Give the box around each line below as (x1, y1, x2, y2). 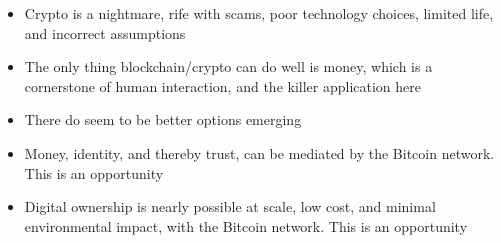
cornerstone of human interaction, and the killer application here (24, 75, 421, 96)
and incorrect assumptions (24, 22, 186, 43)
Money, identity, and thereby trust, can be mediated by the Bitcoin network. (24, 142, 495, 163)
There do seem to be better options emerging (24, 109, 302, 130)
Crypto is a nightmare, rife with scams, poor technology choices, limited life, (24, 3, 494, 23)
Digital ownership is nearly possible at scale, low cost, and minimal (24, 196, 436, 217)
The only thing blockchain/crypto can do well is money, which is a (24, 56, 433, 77)
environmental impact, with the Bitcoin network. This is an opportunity (24, 215, 468, 236)
